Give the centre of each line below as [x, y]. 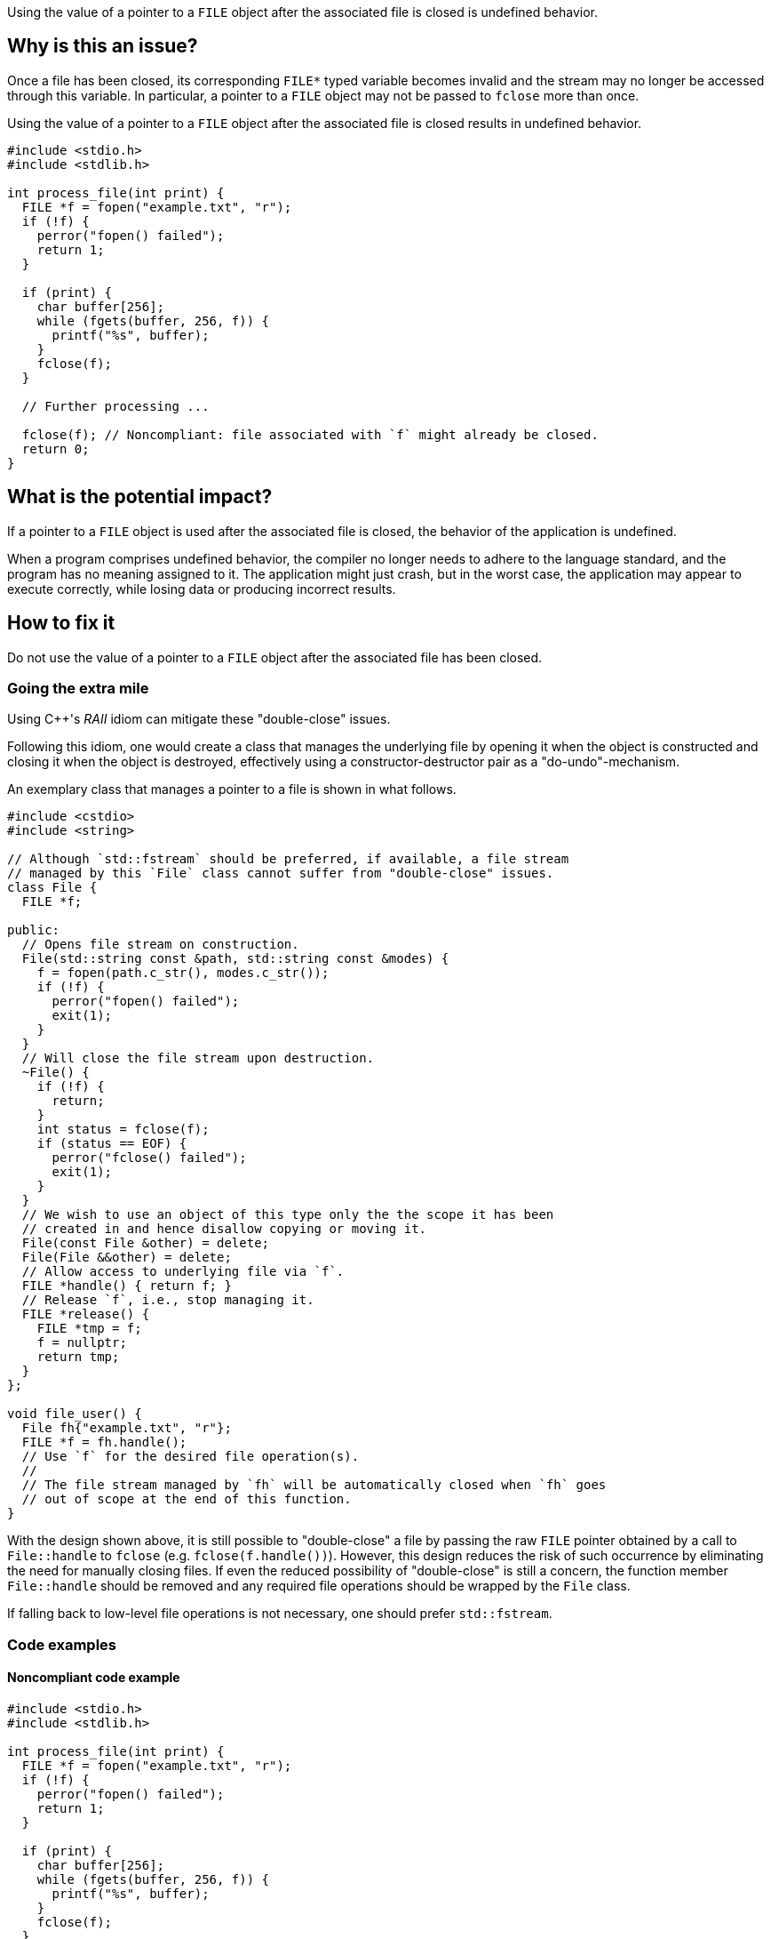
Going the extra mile [78, 688]
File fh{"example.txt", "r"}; [127, 1428]
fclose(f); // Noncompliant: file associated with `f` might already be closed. [310, 434]
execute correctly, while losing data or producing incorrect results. [202, 589]
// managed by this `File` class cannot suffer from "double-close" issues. [281, 873]
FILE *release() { [86, 1314]
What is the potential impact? [140, 497]
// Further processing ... [115, 406]
